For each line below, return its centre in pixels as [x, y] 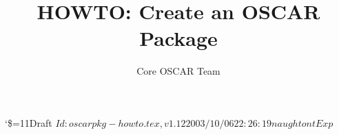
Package [178, 38]
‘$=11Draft [29, 122]
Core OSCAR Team [178, 71]
